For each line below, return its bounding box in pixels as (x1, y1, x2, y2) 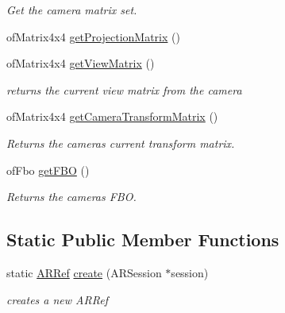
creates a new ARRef (6, 291, 108, 307)
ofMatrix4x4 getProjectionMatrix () (6, 28, 180, 44)
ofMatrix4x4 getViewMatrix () (6, 55, 155, 71)
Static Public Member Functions (6, 227, 279, 252)
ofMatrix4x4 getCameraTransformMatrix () (6, 108, 218, 125)
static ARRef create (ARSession (6, 264, 162, 280)
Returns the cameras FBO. (6, 188, 137, 205)
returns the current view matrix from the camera (6, 81, 242, 98)
